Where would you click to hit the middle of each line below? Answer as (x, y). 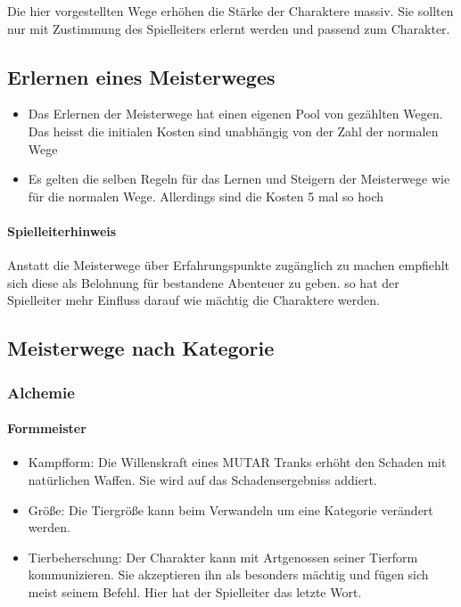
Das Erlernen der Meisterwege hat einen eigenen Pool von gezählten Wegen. (235, 114)
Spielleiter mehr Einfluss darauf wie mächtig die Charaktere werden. (193, 300)
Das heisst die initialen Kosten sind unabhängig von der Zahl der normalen (233, 131)
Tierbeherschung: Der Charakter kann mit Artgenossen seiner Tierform (223, 557)
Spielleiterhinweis (62, 230)
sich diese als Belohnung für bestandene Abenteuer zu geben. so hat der (203, 282)
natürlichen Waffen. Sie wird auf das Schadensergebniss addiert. (202, 479)
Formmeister (47, 428)
